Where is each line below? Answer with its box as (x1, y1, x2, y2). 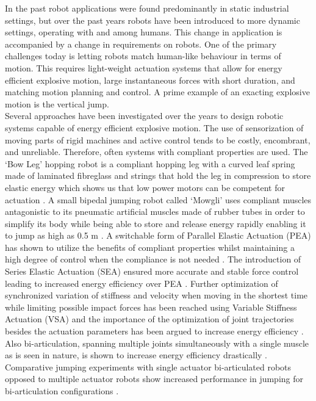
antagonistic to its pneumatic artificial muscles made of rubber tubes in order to (5, 205, 305, 218)
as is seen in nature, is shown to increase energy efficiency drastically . (5, 349, 267, 361)
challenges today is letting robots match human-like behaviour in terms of (5, 49, 281, 62)
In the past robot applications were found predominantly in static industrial (5, 2, 289, 14)
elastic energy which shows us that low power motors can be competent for (5, 181, 285, 193)
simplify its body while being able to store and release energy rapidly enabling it (5, 217, 306, 229)
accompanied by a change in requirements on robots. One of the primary (5, 37, 277, 50)
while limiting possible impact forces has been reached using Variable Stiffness (5, 300, 297, 313)
